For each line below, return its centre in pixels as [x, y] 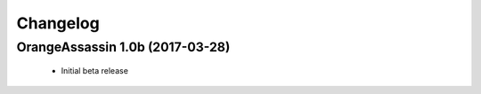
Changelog [58, 23]
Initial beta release [95, 71]
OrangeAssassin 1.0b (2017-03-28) [123, 47]
